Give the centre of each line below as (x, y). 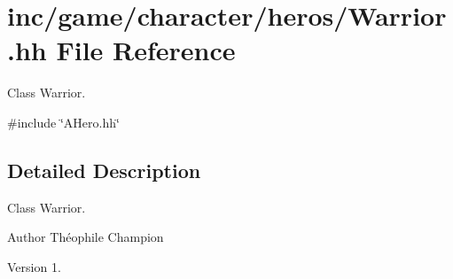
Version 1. (34, 266)
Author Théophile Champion (86, 237)
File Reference (146, 50)
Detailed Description (104, 170)
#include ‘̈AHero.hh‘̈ (63, 122)
